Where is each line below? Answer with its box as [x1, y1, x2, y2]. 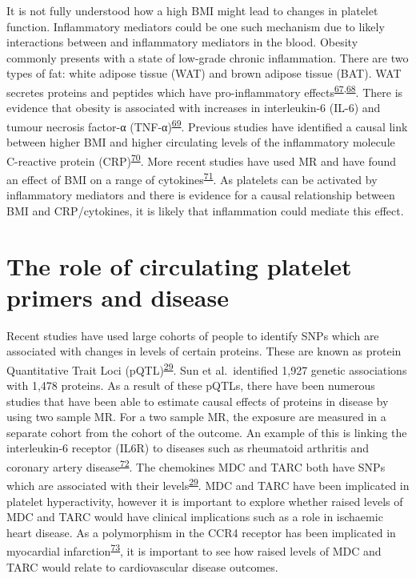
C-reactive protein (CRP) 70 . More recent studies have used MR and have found [6, 150, 397, 169]
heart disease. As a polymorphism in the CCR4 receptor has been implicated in [6, 524, 396, 540]
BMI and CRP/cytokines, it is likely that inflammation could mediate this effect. [6, 202, 404, 219]
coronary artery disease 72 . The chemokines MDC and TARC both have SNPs [6, 456, 386, 475]
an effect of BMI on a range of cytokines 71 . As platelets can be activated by [6, 168, 378, 187]
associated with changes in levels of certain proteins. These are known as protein [6, 343, 402, 359]
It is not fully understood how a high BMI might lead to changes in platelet [6, 2, 378, 18]
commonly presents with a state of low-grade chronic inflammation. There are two [6, 49, 409, 66]
